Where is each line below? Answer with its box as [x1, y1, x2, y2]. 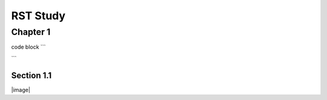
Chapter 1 [11, 27, 51, 37]
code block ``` [11, 43, 46, 51]
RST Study [11, 9, 66, 22]
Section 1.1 [11, 70, 52, 81]
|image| [11, 86, 30, 93]
